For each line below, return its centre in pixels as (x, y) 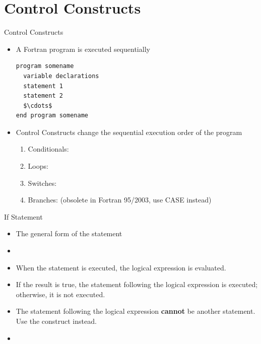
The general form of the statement (69, 233)
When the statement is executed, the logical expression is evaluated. (121, 267)
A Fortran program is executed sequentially (83, 49)
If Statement (23, 216)
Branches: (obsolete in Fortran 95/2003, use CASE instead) (120, 200)
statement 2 (43, 96)
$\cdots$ (38, 106)
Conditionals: (48, 149)
